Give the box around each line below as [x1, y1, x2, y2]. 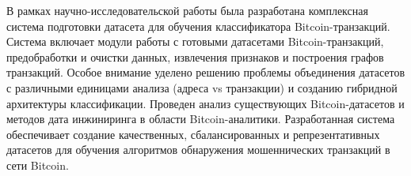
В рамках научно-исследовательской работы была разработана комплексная [6, 2, 368, 18]
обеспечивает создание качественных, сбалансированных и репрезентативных [6, 125, 380, 142]
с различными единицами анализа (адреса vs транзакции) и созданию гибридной [6, 79, 398, 95]
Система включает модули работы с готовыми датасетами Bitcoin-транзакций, [6, 33, 384, 50]
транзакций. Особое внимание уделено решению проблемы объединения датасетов [6, 64, 405, 81]
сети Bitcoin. [6, 156, 69, 173]
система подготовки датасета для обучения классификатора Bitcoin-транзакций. [6, 17, 390, 34]
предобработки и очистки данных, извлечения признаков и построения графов [6, 48, 384, 65]
